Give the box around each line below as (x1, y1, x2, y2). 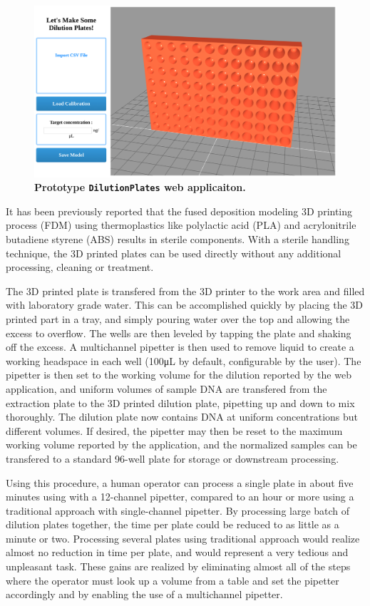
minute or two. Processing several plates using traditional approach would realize (6, 530, 360, 545)
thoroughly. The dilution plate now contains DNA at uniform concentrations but (6, 409, 359, 424)
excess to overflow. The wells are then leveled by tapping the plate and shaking (6, 325, 351, 340)
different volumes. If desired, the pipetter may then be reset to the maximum (6, 423, 343, 438)
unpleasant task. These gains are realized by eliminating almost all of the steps (6, 559, 351, 574)
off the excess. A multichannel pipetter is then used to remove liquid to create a (6, 339, 354, 354)
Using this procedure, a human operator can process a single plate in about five (6, 475, 354, 490)
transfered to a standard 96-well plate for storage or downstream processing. (6, 451, 339, 466)
